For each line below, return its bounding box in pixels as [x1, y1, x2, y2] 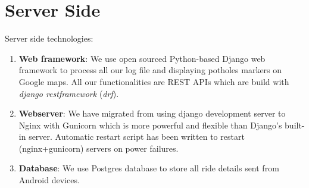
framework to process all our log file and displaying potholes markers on [18, 64, 282, 76]
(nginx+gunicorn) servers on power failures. [18, 142, 179, 154]
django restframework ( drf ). [18, 87, 119, 99]
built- [285, 118, 305, 131]
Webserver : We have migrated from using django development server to [18, 107, 286, 120]
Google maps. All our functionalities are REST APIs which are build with [18, 75, 289, 87]
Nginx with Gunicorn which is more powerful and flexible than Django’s [18, 118, 282, 131]
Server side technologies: [5, 32, 93, 45]
